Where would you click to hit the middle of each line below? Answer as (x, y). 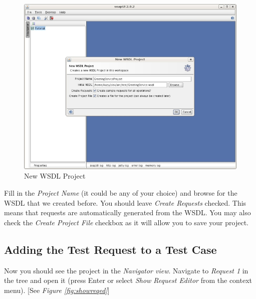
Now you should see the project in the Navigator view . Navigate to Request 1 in (126, 270)
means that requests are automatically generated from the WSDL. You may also (127, 212)
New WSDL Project (55, 176)
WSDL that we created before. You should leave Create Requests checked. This (125, 202)
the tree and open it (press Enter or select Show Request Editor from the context (128, 280)
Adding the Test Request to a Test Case (110, 249)
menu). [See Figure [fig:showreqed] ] (57, 290)
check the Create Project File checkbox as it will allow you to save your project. (126, 222)
